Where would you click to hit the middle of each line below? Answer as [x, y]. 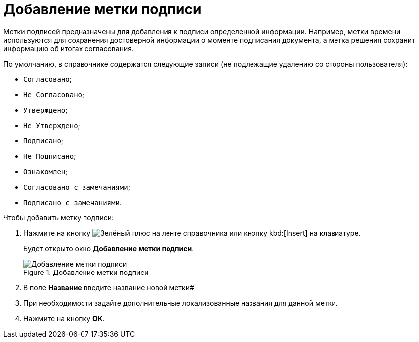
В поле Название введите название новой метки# [109, 287]
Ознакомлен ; [45, 171]
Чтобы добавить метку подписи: [59, 217]
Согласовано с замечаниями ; [77, 187]
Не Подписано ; [50, 156]
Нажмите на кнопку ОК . [64, 318]
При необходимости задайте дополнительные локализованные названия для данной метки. [181, 303]
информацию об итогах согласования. [69, 48]
